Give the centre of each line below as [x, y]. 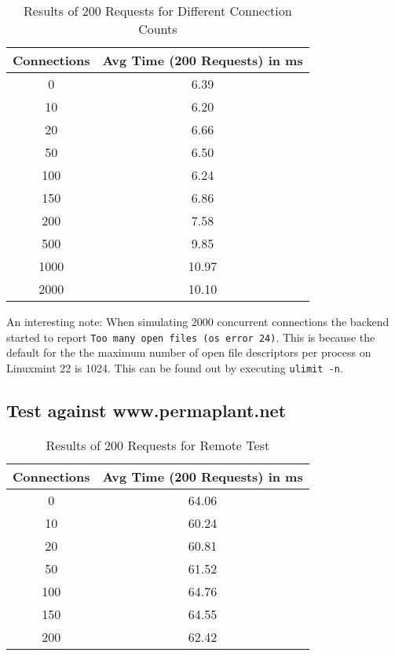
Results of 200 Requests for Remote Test [158, 445]
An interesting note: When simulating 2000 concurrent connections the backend [198, 321]
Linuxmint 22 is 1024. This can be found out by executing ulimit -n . [175, 367]
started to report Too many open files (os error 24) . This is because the [191, 337]
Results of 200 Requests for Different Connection [158, 11]
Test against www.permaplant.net [146, 410]
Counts [158, 29]
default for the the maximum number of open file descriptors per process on [189, 352]
